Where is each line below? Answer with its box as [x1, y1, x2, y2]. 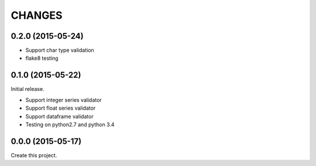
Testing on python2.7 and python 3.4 [25, 121, 115, 128]
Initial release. [11, 86, 44, 93]
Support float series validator [25, 104, 96, 111]
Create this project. [11, 151, 57, 158]
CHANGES [11, 9, 63, 22]
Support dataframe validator [25, 113, 94, 120]
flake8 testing [25, 55, 59, 62]
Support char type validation [25, 47, 95, 54]
